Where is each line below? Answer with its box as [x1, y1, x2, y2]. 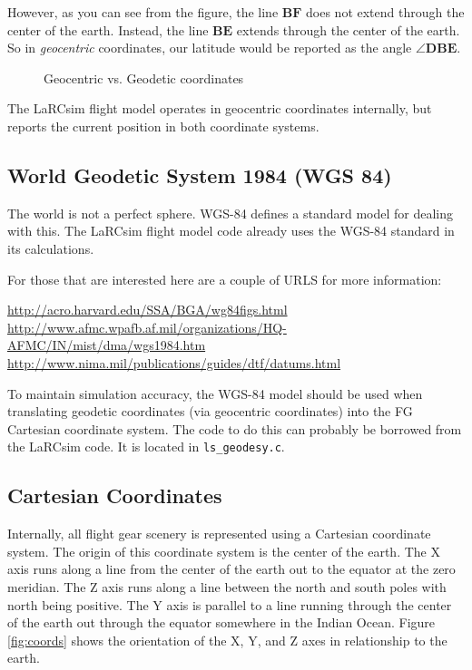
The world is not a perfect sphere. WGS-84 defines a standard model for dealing [7, 203, 453, 222]
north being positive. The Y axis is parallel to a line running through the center [7, 595, 452, 614]
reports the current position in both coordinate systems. [7, 116, 320, 135]
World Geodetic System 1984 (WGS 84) [7, 160, 392, 189]
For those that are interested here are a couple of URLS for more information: [7, 269, 442, 288]
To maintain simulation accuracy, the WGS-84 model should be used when [7, 384, 423, 403]
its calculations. [7, 238, 94, 257]
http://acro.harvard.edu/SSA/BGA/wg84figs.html [7, 300, 288, 319]
